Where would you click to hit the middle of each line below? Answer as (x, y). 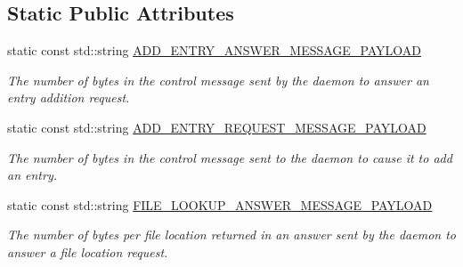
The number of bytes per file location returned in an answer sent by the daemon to (231, 235)
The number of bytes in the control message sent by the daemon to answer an (218, 80)
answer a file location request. (88, 251)
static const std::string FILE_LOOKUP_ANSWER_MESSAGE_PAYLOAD (220, 204)
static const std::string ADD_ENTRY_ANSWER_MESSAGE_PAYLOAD (215, 50)
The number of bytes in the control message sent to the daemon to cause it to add (230, 157)
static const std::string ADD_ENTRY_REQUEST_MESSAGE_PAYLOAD (217, 127)
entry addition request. (69, 97)
